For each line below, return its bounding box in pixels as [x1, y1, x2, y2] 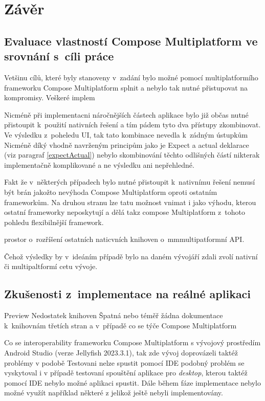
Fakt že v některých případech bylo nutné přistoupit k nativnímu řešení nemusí [4, 176, 255, 187]
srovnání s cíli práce [4, 48, 114, 64]
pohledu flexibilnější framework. [4, 216, 104, 227]
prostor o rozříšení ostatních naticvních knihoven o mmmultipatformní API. [4, 234, 245, 244]
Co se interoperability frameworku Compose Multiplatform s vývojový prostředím [4, 337, 261, 348]
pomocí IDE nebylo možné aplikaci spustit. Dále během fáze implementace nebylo [4, 377, 261, 388]
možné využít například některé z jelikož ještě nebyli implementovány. [4, 387, 223, 398]
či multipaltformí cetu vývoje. [4, 261, 98, 272]
